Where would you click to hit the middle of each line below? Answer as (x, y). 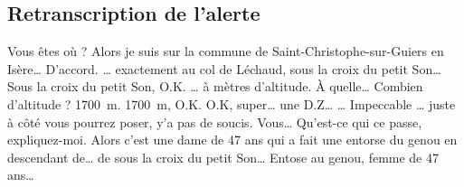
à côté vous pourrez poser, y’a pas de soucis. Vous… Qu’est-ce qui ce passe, (215, 122)
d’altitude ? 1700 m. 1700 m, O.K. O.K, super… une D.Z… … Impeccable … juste (232, 103)
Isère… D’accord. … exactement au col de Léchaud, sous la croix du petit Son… (224, 68)
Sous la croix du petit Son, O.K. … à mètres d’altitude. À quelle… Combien (215, 86)
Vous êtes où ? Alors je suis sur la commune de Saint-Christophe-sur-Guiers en (226, 51)
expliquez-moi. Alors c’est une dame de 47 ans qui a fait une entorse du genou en (232, 140)
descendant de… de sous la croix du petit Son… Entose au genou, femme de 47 (223, 157)
